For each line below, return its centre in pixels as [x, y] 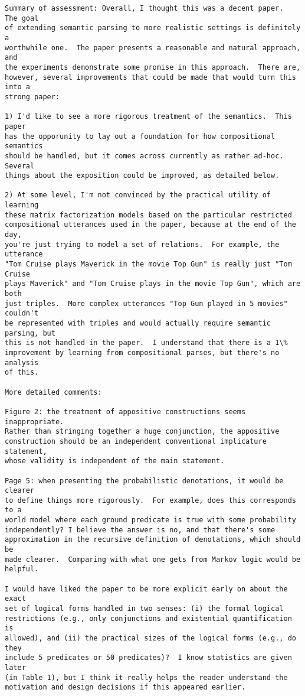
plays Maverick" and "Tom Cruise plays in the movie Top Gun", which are [153, 284]
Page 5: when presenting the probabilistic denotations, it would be [144, 481]
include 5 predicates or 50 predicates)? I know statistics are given [148, 658]
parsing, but [30, 333]
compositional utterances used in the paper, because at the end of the [150, 225]
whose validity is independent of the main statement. [115, 461]
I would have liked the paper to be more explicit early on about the [146, 589]
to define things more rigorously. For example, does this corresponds [150, 500]
